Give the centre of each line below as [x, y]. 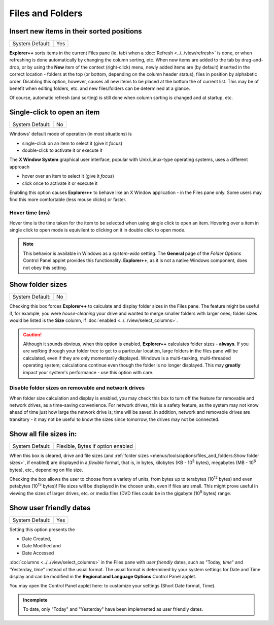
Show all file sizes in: [43, 434]
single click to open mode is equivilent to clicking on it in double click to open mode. [97, 230]
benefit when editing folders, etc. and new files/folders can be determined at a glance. [100, 88]
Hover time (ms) [30, 213]
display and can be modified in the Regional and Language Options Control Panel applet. [103, 576]
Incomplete [35, 600]
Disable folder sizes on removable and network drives [77, 388]
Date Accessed [38, 553]
